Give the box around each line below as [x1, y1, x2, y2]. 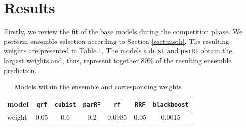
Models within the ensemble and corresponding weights [14, 82, 182, 92]
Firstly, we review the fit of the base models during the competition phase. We [4, 26, 243, 37]
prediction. [4, 65, 37, 75]
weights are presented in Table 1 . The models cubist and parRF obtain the [4, 45, 232, 56]
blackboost [153, 101, 189, 108]
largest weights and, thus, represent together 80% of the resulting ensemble [4, 55, 232, 65]
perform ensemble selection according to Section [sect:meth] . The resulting [4, 36, 230, 46]
